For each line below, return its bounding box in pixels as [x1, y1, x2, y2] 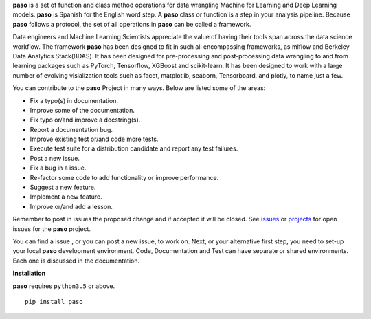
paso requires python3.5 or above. [12, 282, 115, 290]
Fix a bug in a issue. [30, 164, 87, 172]
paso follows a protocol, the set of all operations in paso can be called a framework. [12, 20, 251, 28]
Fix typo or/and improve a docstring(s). [30, 115, 141, 124]
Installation [12, 269, 46, 278]
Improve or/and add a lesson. [30, 202, 113, 210]
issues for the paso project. [12, 224, 91, 233]
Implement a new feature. [30, 192, 102, 201]
